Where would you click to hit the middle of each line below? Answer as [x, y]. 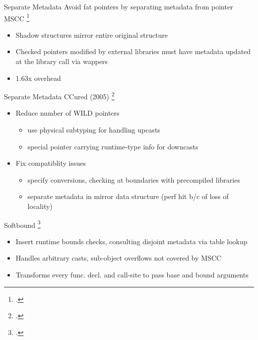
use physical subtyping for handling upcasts [94, 130]
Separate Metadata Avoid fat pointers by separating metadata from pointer [119, 6]
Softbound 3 [22, 224]
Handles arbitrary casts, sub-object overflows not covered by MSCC [119, 258]
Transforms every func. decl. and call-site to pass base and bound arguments [132, 275]
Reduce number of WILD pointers [67, 113]
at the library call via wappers [62, 61]
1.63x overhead [38, 78]
